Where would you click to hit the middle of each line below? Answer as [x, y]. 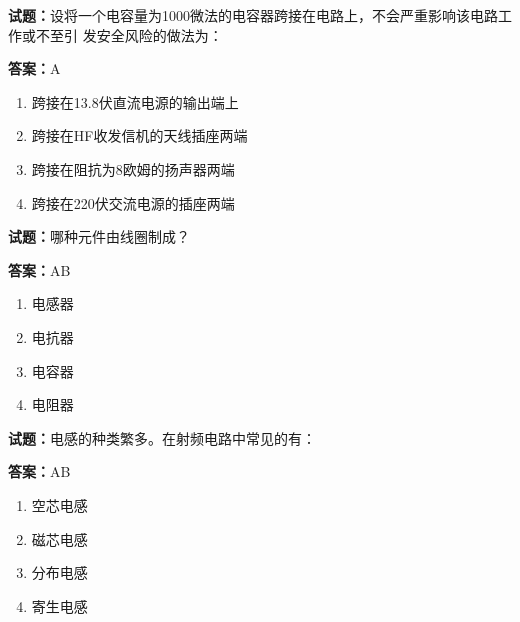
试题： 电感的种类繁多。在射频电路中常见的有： [162, 437]
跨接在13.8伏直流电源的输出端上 [135, 101]
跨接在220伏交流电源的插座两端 [133, 202]
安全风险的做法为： [159, 34]
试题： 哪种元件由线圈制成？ [99, 236]
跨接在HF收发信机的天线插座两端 [139, 135]
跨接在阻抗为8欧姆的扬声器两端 [133, 168]
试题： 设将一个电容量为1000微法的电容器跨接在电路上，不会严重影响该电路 [253, 15]
